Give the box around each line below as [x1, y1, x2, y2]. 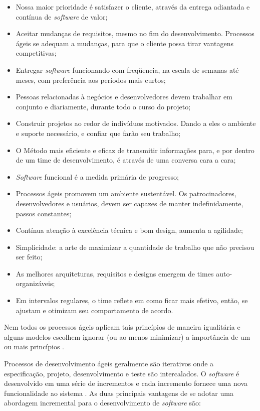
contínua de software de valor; [16, 11, 108, 22]
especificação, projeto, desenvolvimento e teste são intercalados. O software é [4, 368, 239, 378]
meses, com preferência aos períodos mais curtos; [16, 74, 166, 85]
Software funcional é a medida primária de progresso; [16, 171, 179, 182]
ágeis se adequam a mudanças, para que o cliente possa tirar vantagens [16, 38, 233, 48]
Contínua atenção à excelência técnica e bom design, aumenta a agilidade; [16, 225, 243, 235]
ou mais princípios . [4, 341, 64, 352]
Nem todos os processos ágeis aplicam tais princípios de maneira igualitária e [4, 322, 240, 332]
